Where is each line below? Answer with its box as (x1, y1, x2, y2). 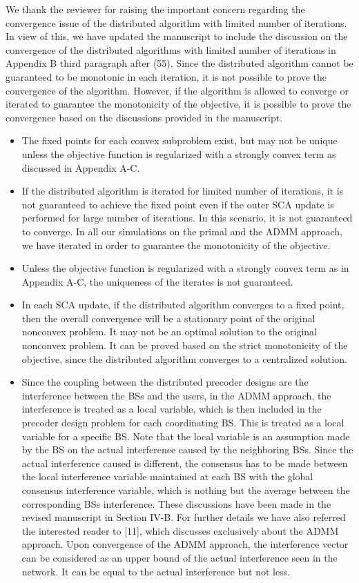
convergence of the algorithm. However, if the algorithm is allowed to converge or (6, 83, 349, 97)
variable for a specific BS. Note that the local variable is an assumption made (21, 428, 350, 443)
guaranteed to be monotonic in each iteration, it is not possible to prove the (6, 69, 327, 83)
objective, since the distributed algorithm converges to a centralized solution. (21, 351, 347, 366)
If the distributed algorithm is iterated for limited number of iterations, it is (21, 184, 344, 198)
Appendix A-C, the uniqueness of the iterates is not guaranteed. (21, 274, 293, 288)
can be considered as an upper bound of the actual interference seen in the (21, 550, 338, 564)
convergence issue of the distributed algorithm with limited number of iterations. (6, 15, 347, 30)
